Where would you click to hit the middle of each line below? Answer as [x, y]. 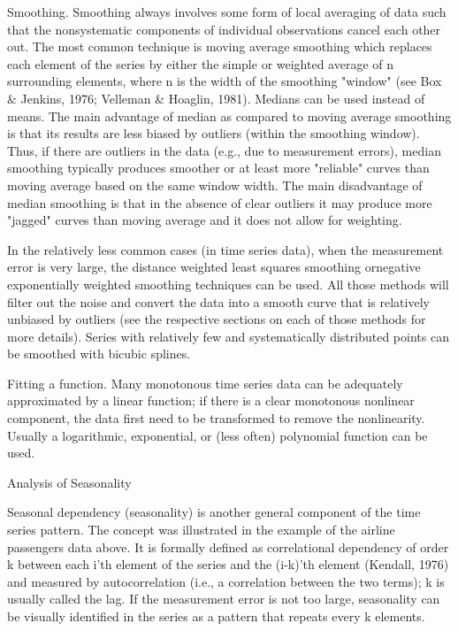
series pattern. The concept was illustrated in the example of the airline [201, 530]
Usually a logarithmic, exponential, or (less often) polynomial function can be [218, 435]
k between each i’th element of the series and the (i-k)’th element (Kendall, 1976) [228, 564]
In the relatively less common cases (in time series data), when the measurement [225, 249]
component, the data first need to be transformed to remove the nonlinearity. [216, 418]
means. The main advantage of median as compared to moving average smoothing [229, 115]
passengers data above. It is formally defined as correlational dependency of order [228, 546]
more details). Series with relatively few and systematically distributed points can [228, 336]
